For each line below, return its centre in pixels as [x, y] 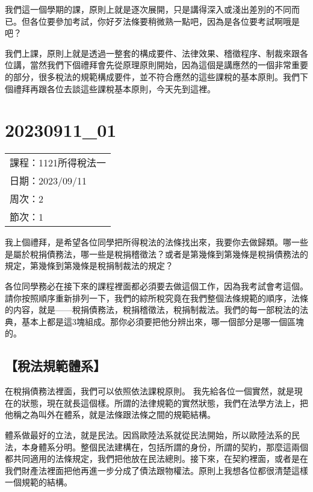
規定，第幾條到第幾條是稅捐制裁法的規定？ [89, 266]
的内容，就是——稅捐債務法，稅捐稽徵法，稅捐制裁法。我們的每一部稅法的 [152, 310]
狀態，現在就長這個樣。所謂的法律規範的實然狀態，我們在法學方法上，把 [165, 402]
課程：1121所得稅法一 [58, 163]
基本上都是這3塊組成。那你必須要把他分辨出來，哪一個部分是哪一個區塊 [163, 321]
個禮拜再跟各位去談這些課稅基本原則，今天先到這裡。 [110, 88]
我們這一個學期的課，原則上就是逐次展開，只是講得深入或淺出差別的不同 [148, 9]
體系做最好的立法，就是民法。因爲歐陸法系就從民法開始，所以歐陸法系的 [148, 435]
